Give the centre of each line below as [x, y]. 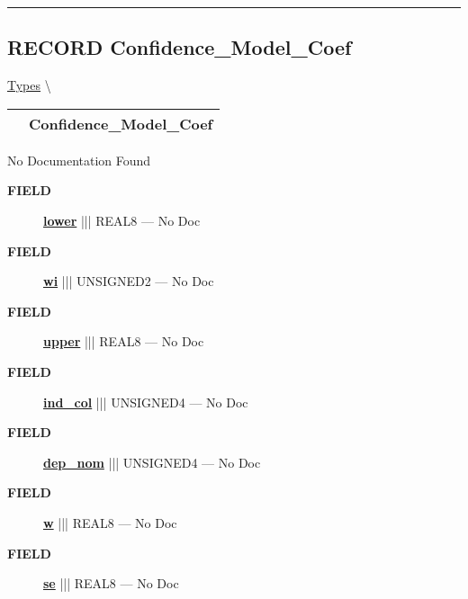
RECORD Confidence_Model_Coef [180, 47]
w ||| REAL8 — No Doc [110, 522]
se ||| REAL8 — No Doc [111, 583]
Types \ [29, 85]
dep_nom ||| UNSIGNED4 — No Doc [152, 462]
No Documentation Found [79, 160]
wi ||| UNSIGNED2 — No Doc [129, 281]
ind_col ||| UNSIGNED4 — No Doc [146, 402]
